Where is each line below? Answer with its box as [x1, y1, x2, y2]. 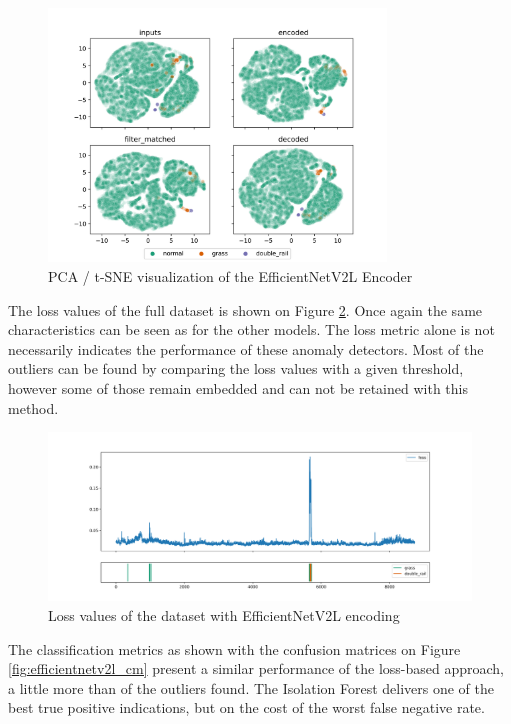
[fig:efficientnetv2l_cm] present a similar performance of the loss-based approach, [8, 658, 505, 679]
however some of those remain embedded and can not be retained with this [8, 377, 468, 398]
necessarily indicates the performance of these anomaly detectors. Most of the [8, 338, 484, 359]
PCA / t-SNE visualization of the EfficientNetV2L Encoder [48, 265, 413, 286]
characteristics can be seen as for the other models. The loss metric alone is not [8, 319, 495, 340]
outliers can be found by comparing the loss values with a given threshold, [8, 358, 464, 379]
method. [8, 397, 59, 418]
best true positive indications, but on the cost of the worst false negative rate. [8, 697, 485, 718]
